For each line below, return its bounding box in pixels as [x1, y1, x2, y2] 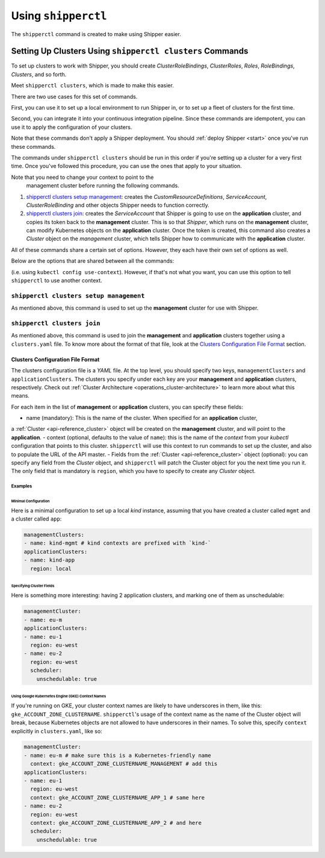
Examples [11, 483, 32, 489]
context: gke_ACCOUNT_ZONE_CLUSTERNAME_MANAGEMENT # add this [30, 760, 218, 768]
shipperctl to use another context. [11, 277, 102, 284]
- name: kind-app [23, 557, 75, 563]
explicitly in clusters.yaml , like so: [11, 727, 102, 734]
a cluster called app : [11, 515, 62, 522]
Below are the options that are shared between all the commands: [11, 257, 175, 265]
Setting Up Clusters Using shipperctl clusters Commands [11, 46, 249, 57]
